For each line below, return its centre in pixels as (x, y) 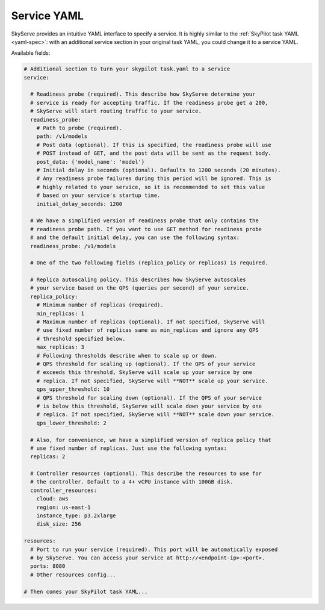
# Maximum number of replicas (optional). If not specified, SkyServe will (151, 322)
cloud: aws (52, 499)
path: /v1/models (62, 136)
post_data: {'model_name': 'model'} (90, 162)
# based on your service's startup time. (98, 195)
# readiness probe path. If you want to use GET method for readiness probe (146, 229)
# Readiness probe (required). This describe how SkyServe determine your (143, 94)
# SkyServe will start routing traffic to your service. (116, 111)
